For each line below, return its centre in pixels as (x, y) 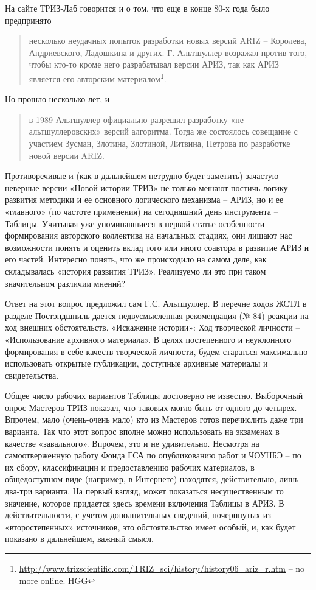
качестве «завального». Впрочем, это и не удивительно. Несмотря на (132, 443)
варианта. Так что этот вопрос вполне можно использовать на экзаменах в (142, 431)
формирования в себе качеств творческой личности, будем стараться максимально (156, 351)
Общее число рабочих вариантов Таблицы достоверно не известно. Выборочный (154, 395)
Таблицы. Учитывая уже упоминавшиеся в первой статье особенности (135, 223)
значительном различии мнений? (65, 283)
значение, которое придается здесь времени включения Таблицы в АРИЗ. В (145, 503)
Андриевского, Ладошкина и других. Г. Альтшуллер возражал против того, (168, 52)
